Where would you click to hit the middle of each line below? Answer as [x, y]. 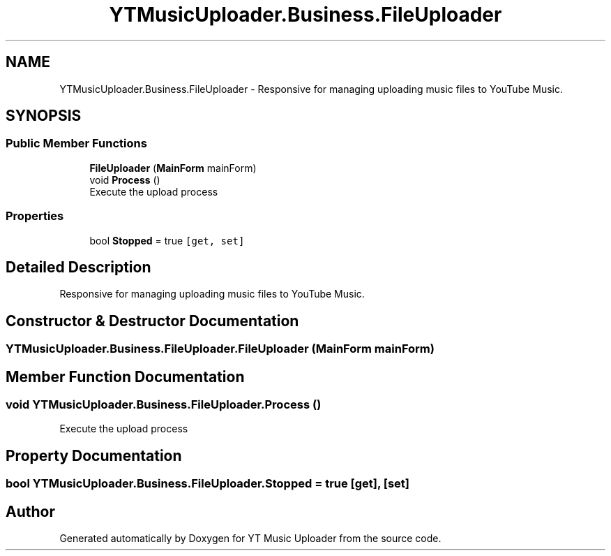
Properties [35, 216]
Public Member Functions [76, 144]
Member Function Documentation [125, 376]
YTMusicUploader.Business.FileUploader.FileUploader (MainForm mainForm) [220, 349]
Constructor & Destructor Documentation [152, 321]
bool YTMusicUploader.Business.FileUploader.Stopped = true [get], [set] [208, 484]
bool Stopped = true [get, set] [167, 240]
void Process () [125, 180]
